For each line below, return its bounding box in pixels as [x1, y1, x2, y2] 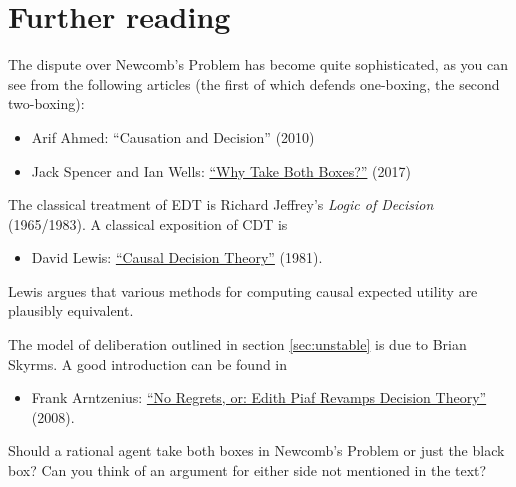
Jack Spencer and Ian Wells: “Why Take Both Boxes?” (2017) [31, 160, 411, 181]
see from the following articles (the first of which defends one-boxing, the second [8, 73, 500, 94]
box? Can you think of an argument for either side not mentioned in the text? [8, 460, 487, 481]
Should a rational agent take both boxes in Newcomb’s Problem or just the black [8, 440, 505, 461]
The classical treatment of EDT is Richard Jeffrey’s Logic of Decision [8, 194, 434, 215]
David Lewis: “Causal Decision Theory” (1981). [31, 247, 323, 268]
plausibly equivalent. [8, 300, 134, 321]
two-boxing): [8, 93, 85, 114]
